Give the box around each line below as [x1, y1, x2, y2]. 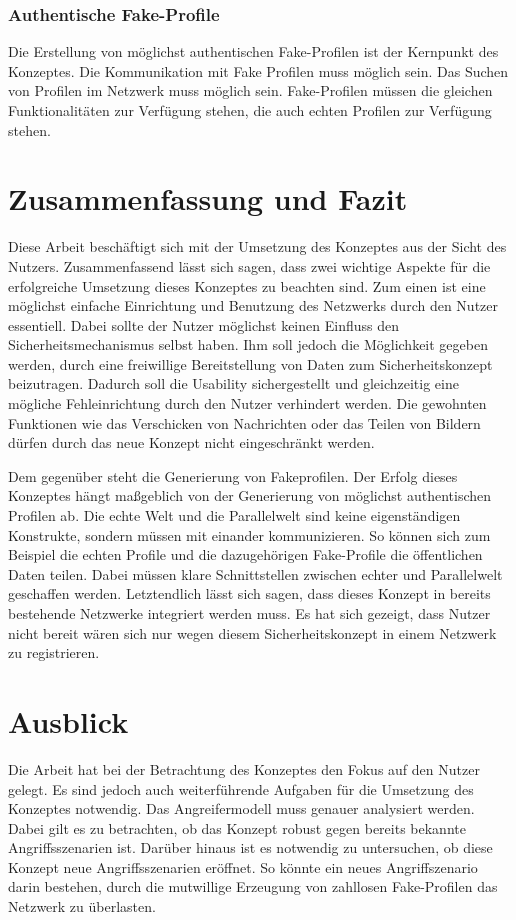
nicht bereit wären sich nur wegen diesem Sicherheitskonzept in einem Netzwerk [8, 622, 497, 643]
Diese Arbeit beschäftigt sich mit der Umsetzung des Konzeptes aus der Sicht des [8, 236, 507, 257]
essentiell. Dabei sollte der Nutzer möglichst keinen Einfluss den [8, 314, 399, 335]
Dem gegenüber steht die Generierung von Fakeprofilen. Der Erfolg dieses [8, 465, 458, 486]
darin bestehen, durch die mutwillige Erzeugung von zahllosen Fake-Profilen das [8, 876, 498, 897]
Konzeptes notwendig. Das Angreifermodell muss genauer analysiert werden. [8, 798, 475, 819]
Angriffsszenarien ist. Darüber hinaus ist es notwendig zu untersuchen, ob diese [8, 837, 493, 858]
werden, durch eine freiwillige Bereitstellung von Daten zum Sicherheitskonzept [8, 353, 493, 374]
